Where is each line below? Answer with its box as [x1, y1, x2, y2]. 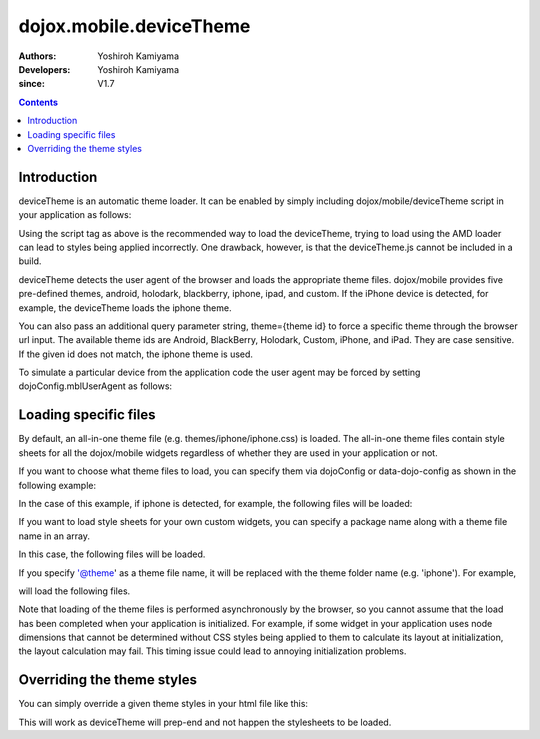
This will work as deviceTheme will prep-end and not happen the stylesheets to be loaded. [18, 716, 392, 728]
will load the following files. [18, 585, 131, 597]
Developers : [18, 63, 71, 75]
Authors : [18, 50, 57, 62]
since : [18, 78, 45, 90]
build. [18, 255, 42, 267]
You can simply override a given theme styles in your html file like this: [18, 698, 309, 710]
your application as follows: [18, 209, 132, 221]
